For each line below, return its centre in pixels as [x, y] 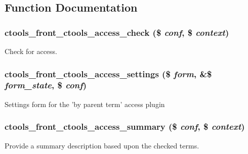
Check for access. [31, 51]
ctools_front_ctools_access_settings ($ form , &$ [108, 73]
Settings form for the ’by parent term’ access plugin [85, 104]
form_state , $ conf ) [46, 85]
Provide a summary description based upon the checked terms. [102, 145]
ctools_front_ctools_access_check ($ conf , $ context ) [117, 32]
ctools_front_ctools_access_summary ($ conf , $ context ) [125, 126]
